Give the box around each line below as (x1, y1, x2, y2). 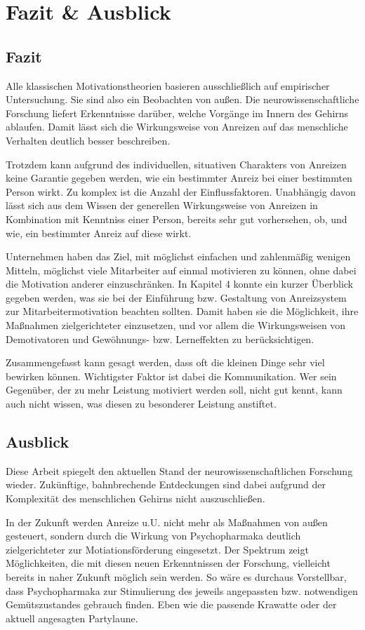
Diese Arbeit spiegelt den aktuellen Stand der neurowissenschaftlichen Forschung (6, 463, 353, 478)
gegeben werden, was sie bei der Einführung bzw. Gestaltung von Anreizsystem (6, 290, 347, 304)
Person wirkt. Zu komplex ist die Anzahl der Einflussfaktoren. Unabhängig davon (6, 184, 356, 199)
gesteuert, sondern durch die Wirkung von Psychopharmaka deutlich (6, 528, 301, 543)
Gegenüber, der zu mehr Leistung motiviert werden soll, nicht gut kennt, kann (6, 382, 343, 397)
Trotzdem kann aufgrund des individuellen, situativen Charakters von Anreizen (6, 156, 347, 171)
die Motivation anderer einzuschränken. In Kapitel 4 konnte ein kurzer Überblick (6, 276, 354, 291)
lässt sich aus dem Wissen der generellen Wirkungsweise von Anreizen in (6, 198, 318, 213)
